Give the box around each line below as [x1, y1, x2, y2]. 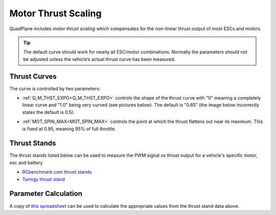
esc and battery [9, 159, 43, 165]
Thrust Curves [9, 72, 57, 81]
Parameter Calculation [9, 189, 83, 198]
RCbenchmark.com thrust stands [22, 169, 92, 175]
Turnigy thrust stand [22, 176, 65, 182]
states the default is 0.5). [22, 109, 75, 115]
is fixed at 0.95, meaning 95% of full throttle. [22, 126, 116, 132]
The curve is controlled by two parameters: [9, 85, 101, 91]
